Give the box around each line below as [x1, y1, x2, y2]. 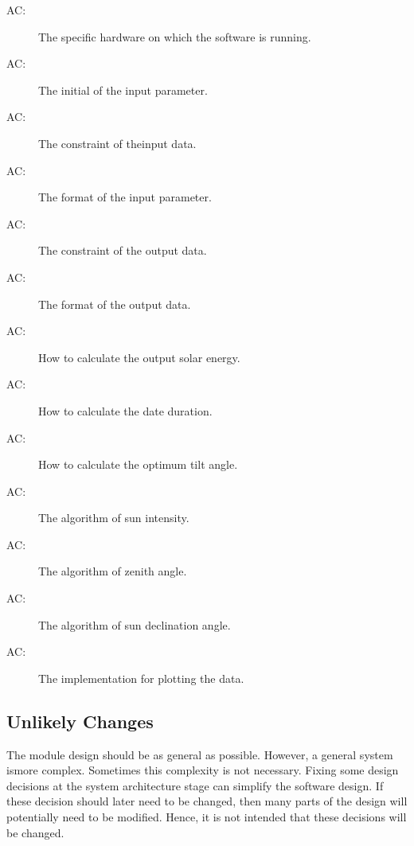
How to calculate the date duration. [38, 402, 213, 419]
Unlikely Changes [6, 708, 154, 733]
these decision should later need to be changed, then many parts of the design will [6, 793, 408, 809]
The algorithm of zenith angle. [38, 563, 187, 579]
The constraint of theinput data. [38, 135, 197, 151]
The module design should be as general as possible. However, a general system [6, 746, 393, 762]
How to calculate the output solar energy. [38, 349, 240, 365]
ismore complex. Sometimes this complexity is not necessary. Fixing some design [6, 762, 399, 778]
